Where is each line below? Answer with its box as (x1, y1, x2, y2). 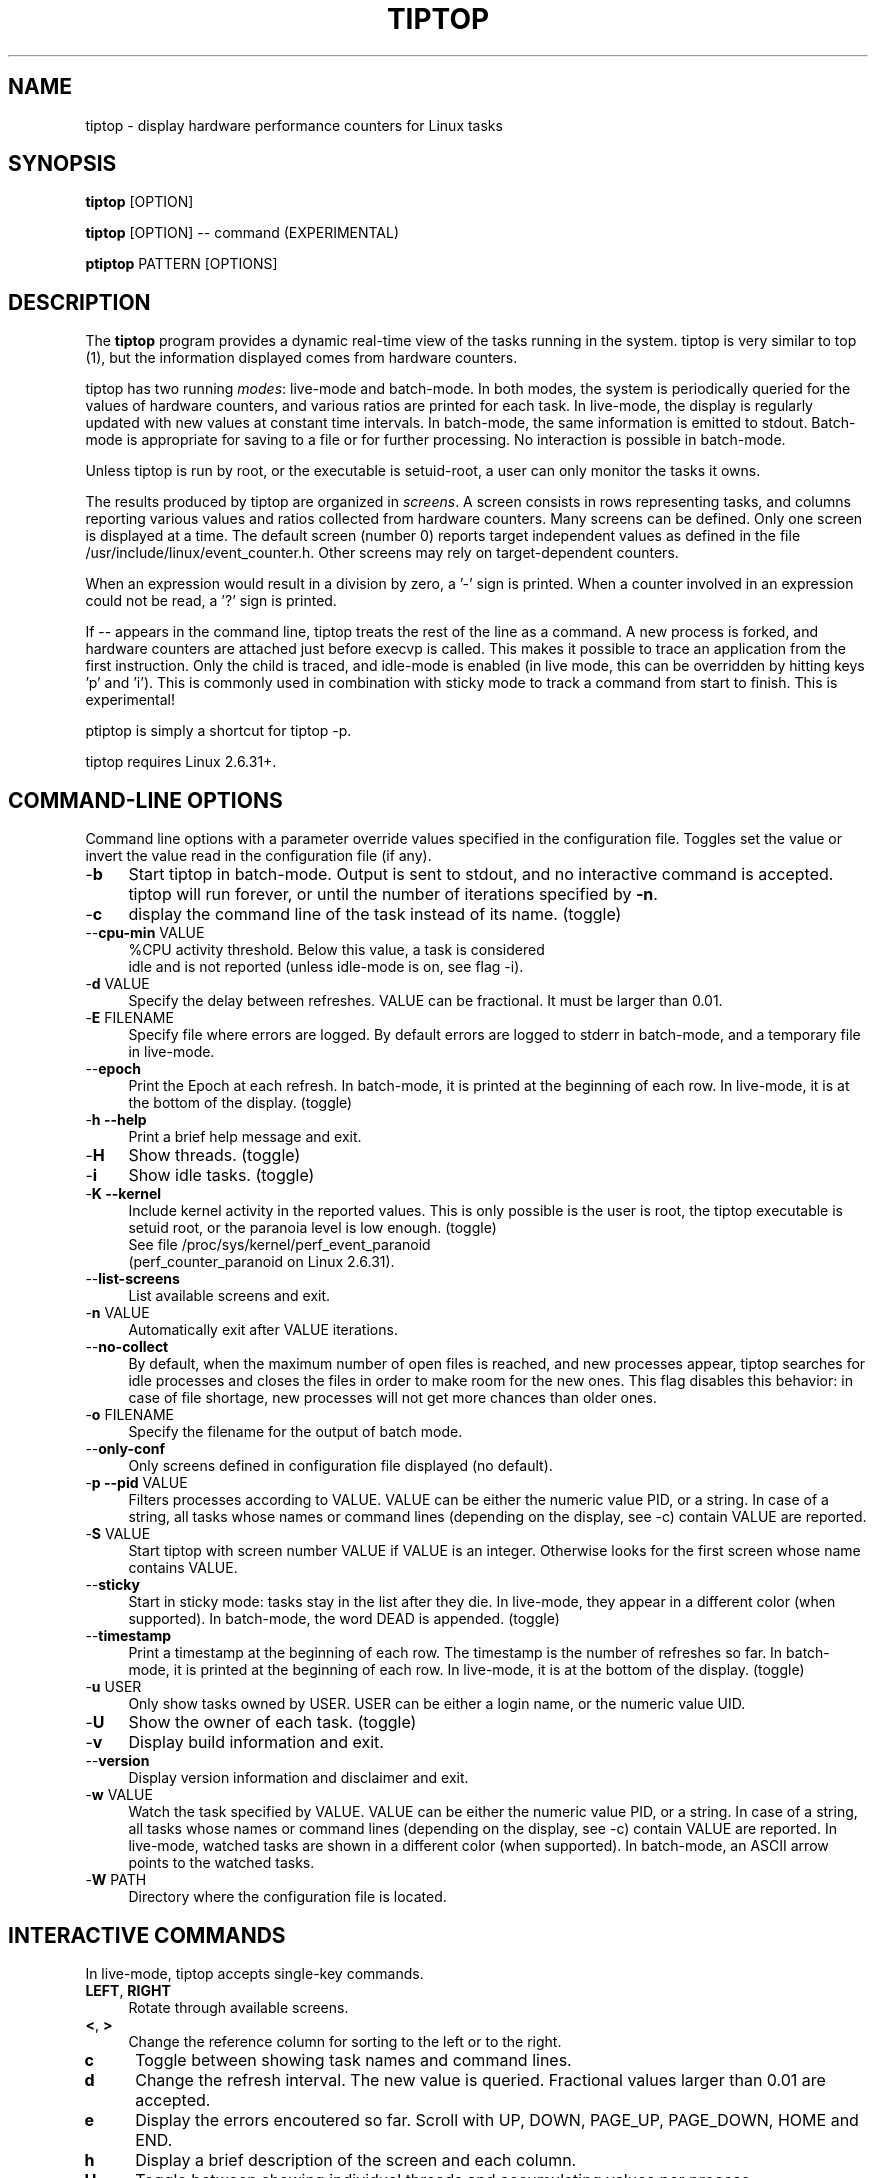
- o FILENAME (85, 1406, 174, 1424)
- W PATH (85, 1871, 147, 1889)
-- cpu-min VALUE (85, 924, 205, 942)
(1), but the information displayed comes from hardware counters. (85, 349, 518, 367)
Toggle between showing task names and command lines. (135, 2049, 572, 2070)
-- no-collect (85, 1338, 169, 1356)
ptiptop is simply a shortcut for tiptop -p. (85, 722, 352, 740)
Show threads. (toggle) (128, 1145, 301, 1166)
